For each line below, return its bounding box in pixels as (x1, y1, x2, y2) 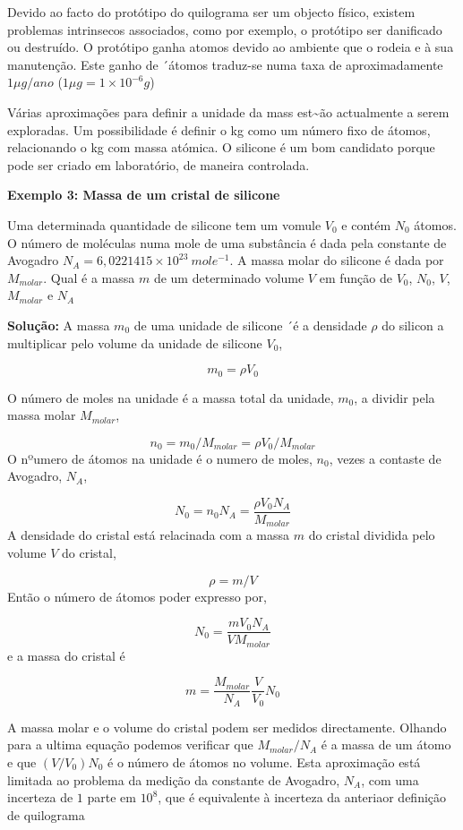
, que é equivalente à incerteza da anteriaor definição (158, 788, 447, 807)
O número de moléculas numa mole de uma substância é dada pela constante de (7, 233, 447, 252)
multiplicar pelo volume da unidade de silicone (7, 333, 262, 352)
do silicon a (382, 315, 444, 334)
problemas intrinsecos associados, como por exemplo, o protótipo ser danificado (7, 20, 442, 39)
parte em (87, 788, 136, 807)
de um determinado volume (153, 268, 304, 287)
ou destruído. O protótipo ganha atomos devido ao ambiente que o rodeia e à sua (7, 38, 454, 56)
